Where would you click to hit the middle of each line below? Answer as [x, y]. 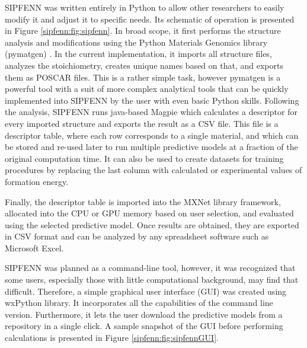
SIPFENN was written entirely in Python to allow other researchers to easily [145, 7]
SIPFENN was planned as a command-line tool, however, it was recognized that [150, 268]
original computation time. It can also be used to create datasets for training [144, 158]
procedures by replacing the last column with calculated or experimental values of [153, 170]
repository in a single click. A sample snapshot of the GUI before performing [144, 326]
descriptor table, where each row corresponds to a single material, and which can [152, 135]
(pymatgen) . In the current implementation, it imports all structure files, [138, 54]
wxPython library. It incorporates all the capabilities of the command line [139, 303]
